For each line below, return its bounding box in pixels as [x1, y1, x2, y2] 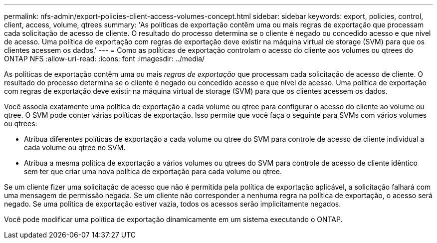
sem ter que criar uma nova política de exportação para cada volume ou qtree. [24, 167, 282, 176]
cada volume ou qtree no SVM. [24, 143, 126, 152]
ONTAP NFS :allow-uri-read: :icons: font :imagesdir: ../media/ [4, 54, 205, 63]
